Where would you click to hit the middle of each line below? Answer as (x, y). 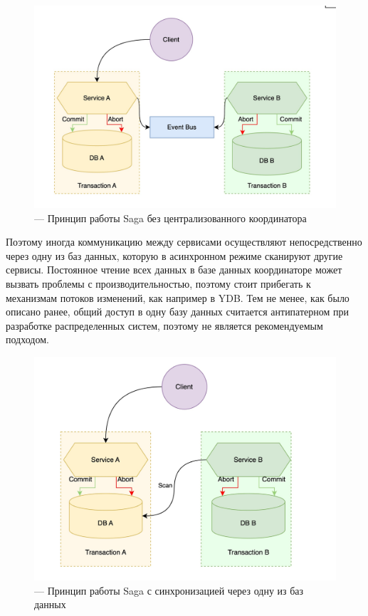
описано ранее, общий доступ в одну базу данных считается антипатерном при (178, 312)
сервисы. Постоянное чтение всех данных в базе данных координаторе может (174, 270)
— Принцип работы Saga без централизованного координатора (170, 218)
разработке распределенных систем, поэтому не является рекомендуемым (164, 325)
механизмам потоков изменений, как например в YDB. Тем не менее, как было (178, 297)
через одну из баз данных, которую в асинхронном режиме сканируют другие (174, 255)
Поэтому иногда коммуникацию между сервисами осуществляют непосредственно (184, 242)
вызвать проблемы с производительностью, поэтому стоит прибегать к (158, 284)
